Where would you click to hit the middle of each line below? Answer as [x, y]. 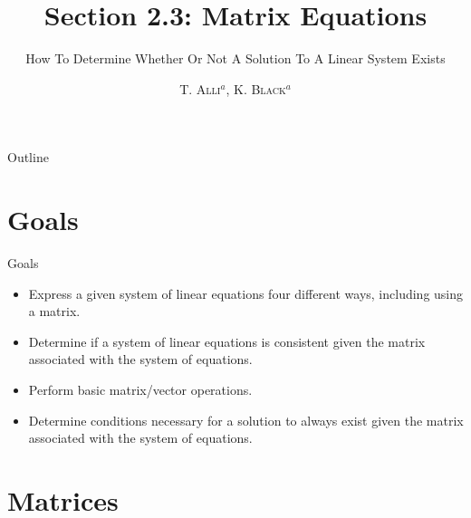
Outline [28, 157]
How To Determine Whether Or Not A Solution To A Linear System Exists [235, 58]
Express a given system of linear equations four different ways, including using [246, 293]
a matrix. [54, 311]
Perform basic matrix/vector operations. [140, 389]
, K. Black [256, 88]
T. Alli [200, 88]
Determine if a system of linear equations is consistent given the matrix [227, 341]
